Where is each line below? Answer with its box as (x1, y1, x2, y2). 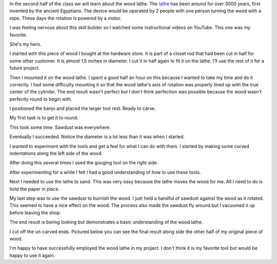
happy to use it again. (9, 252, 55, 258)
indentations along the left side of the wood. (9, 150, 103, 157)
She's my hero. (9, 41, 42, 47)
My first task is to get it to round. (9, 115, 78, 121)
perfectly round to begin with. (9, 96, 72, 102)
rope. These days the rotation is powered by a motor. (9, 15, 122, 21)
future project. (9, 65, 40, 71)
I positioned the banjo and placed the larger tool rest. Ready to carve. (9, 105, 156, 111)
